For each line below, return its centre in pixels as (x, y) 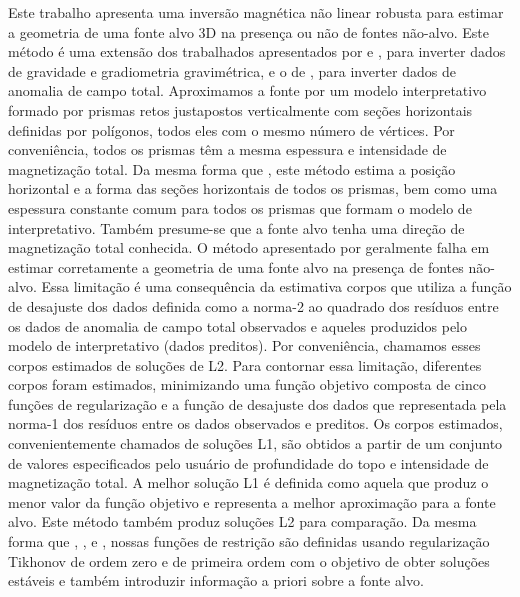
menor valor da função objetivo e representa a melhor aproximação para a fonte (252, 501)
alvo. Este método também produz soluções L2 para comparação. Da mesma (242, 521)
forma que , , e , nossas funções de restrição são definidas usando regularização (249, 541)
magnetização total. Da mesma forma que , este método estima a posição (232, 168)
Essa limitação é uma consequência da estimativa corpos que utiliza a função (276, 286)
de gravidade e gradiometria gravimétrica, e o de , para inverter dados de (232, 70)
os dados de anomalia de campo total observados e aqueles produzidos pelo (238, 325)
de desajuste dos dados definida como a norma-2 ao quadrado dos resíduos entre (253, 305)
